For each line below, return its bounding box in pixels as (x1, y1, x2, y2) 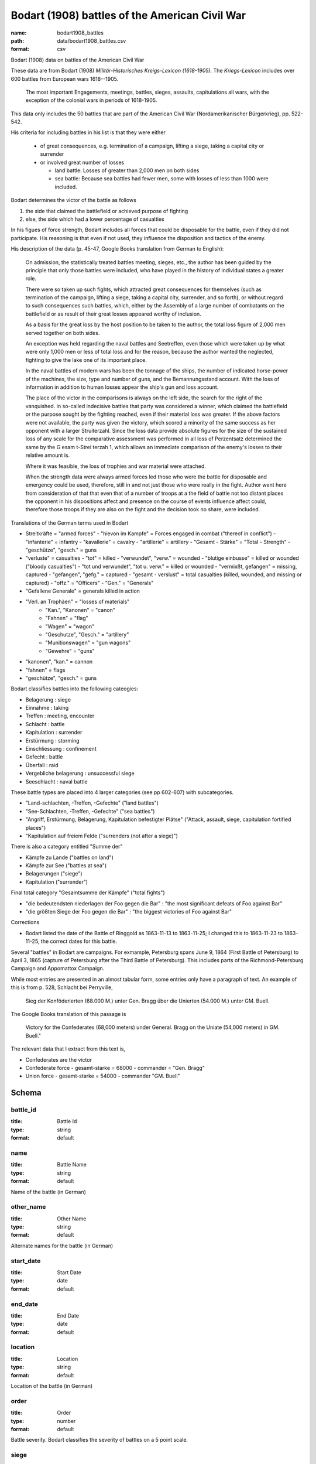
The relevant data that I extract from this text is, (11, 1045, 126, 1052)
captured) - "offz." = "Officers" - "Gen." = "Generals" (25, 579, 154, 586)
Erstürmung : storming (25, 737, 80, 744)
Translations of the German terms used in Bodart (11, 519, 129, 526)
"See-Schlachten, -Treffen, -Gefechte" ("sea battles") (25, 808, 155, 815)
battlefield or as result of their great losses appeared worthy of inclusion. (25, 310, 201, 317)
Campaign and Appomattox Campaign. (11, 965, 105, 972)
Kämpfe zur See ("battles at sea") (25, 862, 107, 869)
